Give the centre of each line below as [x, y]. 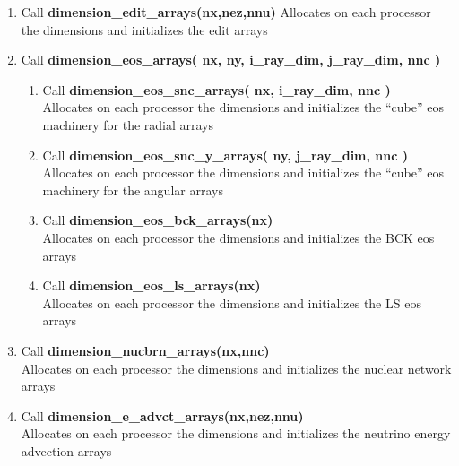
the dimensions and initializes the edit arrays [144, 29]
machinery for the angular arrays [133, 190]
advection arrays [66, 450]
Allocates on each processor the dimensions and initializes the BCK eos [238, 237]
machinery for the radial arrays [128, 124]
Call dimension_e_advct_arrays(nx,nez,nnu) [162, 415]
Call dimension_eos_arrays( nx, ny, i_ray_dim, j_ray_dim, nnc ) [231, 60]
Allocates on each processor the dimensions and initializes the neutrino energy [236, 433]
